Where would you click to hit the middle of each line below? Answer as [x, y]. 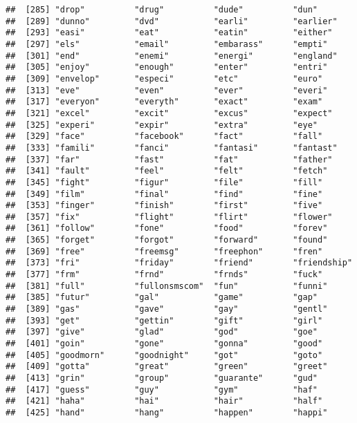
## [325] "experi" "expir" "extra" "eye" [162, 125]
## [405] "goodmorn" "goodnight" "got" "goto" [164, 355]
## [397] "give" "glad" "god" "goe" [162, 332]
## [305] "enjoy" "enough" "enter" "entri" [167, 67]
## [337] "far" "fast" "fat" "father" [169, 159]
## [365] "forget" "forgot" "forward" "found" [167, 240]
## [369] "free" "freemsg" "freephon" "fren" [164, 251]
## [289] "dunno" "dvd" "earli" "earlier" [172, 21]
